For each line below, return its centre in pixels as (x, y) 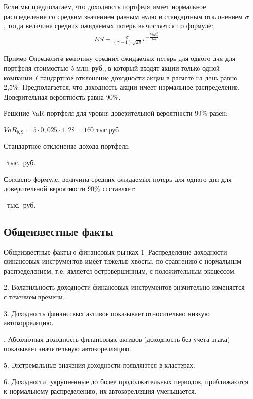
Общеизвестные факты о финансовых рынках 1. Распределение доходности (116, 251)
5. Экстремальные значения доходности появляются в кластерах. (99, 365)
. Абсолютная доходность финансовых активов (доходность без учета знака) (117, 339)
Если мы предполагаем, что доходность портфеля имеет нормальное (105, 6)
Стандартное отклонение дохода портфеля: (67, 146)
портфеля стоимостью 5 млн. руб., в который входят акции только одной (112, 68)
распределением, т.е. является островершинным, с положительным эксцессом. (120, 270)
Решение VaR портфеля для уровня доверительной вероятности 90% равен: (116, 113)
